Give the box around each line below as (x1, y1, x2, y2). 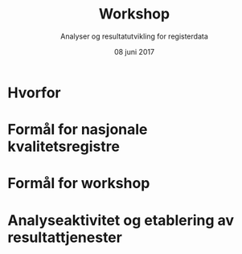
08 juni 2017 (114, 47, 154, 56)
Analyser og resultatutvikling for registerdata (60, 31, 208, 41)
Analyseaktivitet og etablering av (7, 211, 235, 229)
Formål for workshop (7, 174, 150, 193)
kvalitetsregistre (7, 137, 120, 156)
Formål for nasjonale (7, 121, 148, 139)
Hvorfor (7, 84, 61, 101)
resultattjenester (7, 228, 122, 246)
